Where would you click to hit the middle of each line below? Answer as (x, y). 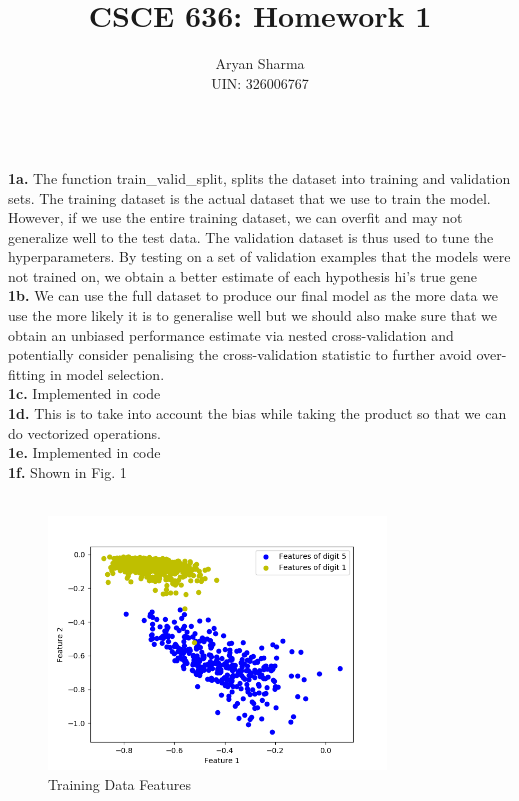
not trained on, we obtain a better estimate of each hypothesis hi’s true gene (243, 275)
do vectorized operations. (84, 432)
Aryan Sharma (260, 63)
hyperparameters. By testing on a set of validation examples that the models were (259, 256)
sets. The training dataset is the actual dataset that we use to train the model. (249, 197)
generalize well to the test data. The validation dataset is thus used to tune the (251, 236)
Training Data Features (119, 783)
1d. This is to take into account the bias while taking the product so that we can (257, 413)
